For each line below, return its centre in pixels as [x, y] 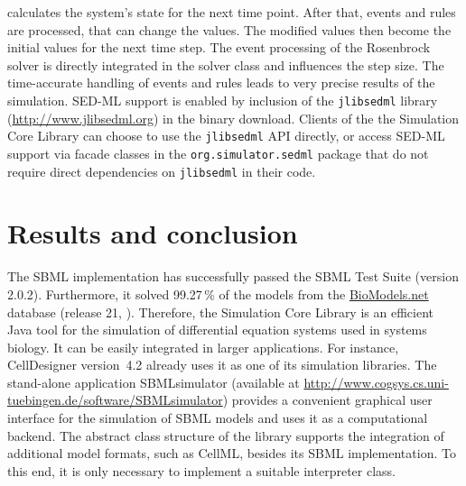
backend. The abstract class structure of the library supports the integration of [226, 435]
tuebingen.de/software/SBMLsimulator [115, 400]
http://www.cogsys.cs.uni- [376, 382]
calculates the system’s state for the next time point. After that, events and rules [232, 12]
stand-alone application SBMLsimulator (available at [154, 382]
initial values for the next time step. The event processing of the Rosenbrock [219, 47]
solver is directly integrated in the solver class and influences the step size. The [226, 64]
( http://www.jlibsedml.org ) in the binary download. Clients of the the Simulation [233, 118]
